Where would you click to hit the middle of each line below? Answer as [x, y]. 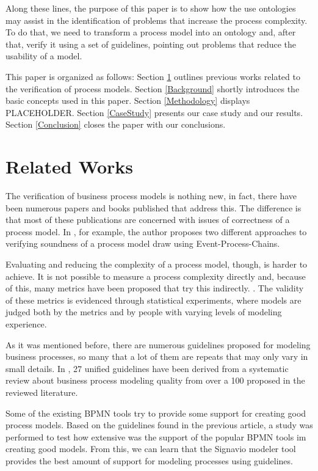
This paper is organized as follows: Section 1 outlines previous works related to [153, 76]
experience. [26, 324]
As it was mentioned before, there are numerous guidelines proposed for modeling [158, 344]
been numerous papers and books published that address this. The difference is [154, 207]
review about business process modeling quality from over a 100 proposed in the [155, 380]
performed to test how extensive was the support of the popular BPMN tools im [156, 436]
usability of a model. [44, 56]
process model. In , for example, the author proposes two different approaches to [156, 231]
